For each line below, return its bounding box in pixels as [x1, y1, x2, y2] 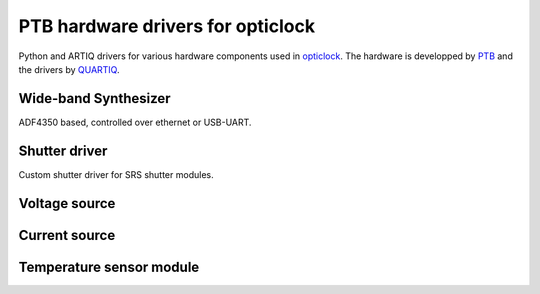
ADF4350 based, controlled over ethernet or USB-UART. [18, 116, 252, 128]
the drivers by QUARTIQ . [18, 63, 120, 75]
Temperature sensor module [18, 258, 200, 275]
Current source [18, 226, 116, 244]
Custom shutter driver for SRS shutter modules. [18, 168, 214, 180]
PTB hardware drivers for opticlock [18, 15, 315, 37]
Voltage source [18, 195, 116, 212]
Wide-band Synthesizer [18, 90, 171, 107]
